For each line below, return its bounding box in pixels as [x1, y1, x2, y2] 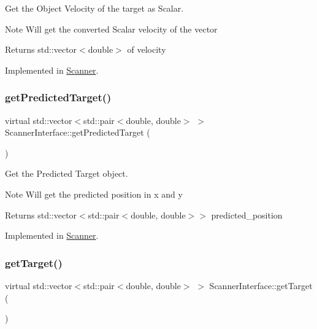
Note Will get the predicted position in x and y [5, 187, 183, 200]
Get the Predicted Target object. [5, 167, 128, 180]
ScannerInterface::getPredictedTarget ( [5, 126, 150, 139]
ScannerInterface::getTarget [209, 279, 313, 292]
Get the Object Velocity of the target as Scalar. [5, 2, 184, 14]
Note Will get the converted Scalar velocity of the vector [5, 22, 218, 35]
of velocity [127, 43, 166, 56]
